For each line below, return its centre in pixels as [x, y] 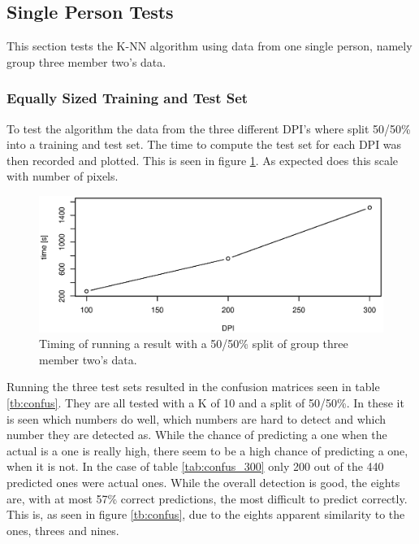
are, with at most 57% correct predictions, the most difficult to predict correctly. [207, 498]
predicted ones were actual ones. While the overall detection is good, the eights [203, 483]
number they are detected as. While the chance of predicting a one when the [197, 435]
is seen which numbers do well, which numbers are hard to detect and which [197, 418]
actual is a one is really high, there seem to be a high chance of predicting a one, [207, 450]
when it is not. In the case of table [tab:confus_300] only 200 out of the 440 [195, 466]
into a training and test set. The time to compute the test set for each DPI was [204, 144]
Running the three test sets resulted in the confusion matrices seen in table [193, 387]
